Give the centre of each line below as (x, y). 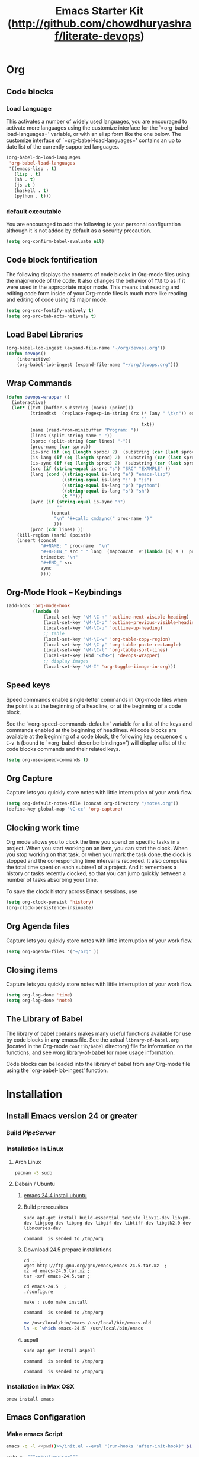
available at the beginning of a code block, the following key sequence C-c (97, 736)
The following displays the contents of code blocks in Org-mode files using (98, 274)
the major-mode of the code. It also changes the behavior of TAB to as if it (96, 280)
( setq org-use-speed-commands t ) (47, 760)
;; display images (66, 661)
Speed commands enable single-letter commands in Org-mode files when (97, 699)
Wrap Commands (39, 384)
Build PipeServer (31, 1133)
